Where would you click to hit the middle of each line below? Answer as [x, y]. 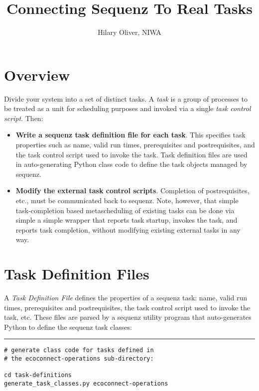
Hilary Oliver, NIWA [129, 32]
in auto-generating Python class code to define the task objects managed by [131, 164]
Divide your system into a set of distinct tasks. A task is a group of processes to [126, 98]
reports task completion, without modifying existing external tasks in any [128, 229]
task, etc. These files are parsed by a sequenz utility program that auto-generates [128, 317]
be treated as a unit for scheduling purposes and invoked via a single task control [128, 108]
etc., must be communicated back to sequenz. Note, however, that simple [127, 200]
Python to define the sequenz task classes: [68, 326]
